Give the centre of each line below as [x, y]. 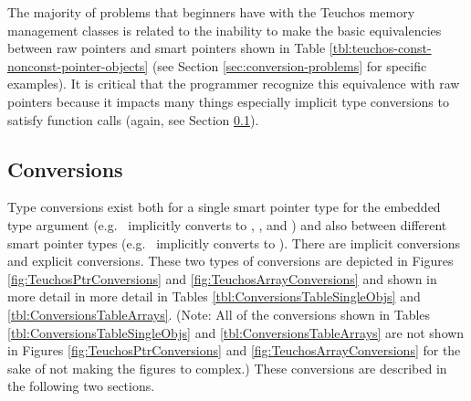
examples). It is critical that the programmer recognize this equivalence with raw [234, 84]
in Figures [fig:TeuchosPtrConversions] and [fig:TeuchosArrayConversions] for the [234, 350]
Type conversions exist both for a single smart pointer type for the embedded [224, 207]
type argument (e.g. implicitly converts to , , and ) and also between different [227, 224]
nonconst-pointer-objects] [78, 65]
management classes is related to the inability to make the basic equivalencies [225, 30]
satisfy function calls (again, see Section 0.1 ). [133, 119]
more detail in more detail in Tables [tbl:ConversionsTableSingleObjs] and [214, 296]
